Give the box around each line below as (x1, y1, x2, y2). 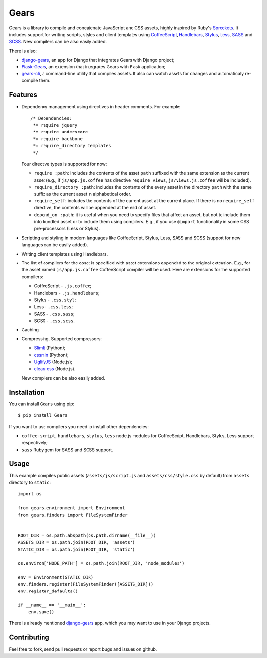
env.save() (28, 609, 55, 615)
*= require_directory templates (33, 143, 111, 149)
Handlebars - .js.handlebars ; (34, 290, 100, 296)
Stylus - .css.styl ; (34, 297, 76, 303)
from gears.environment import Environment (18, 505, 125, 511)
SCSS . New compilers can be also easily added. (9, 39, 107, 45)
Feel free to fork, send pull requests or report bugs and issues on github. (9, 646, 157, 652)
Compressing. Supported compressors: (21, 335, 102, 342)
